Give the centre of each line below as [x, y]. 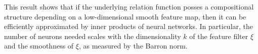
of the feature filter [219, 36]
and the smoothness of [39, 46]
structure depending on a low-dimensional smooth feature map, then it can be [125, 16]
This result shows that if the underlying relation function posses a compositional [129, 6]
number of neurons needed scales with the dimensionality [93, 36]
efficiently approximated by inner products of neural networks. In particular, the [129, 26]
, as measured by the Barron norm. [133, 46]
